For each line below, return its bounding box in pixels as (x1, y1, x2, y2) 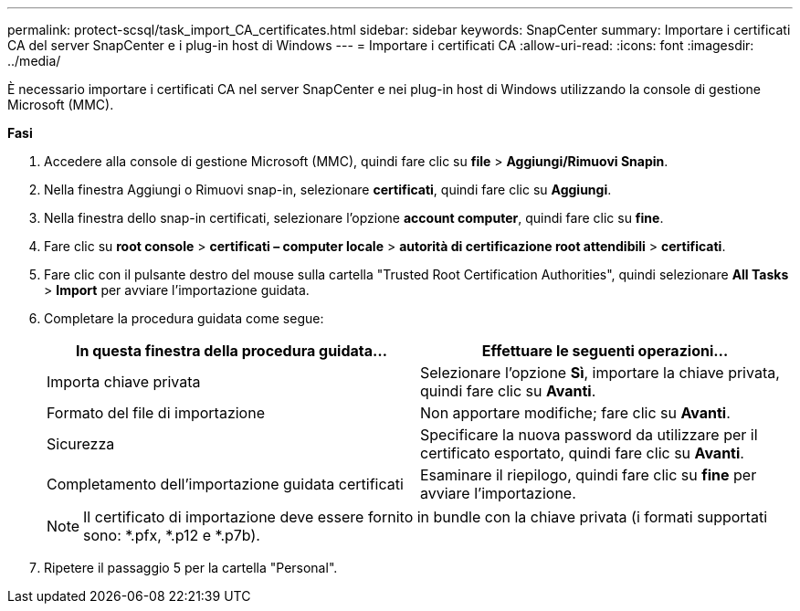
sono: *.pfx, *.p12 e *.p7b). (83, 526, 260, 544)
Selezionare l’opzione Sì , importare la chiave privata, (420, 363, 780, 382)
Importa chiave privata (47, 373, 201, 391)
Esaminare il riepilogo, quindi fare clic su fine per (420, 466, 757, 484)
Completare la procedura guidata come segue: (44, 311, 324, 326)
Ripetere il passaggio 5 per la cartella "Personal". (44, 560, 338, 575)
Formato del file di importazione (47, 404, 265, 422)
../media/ (7, 53, 61, 68)
